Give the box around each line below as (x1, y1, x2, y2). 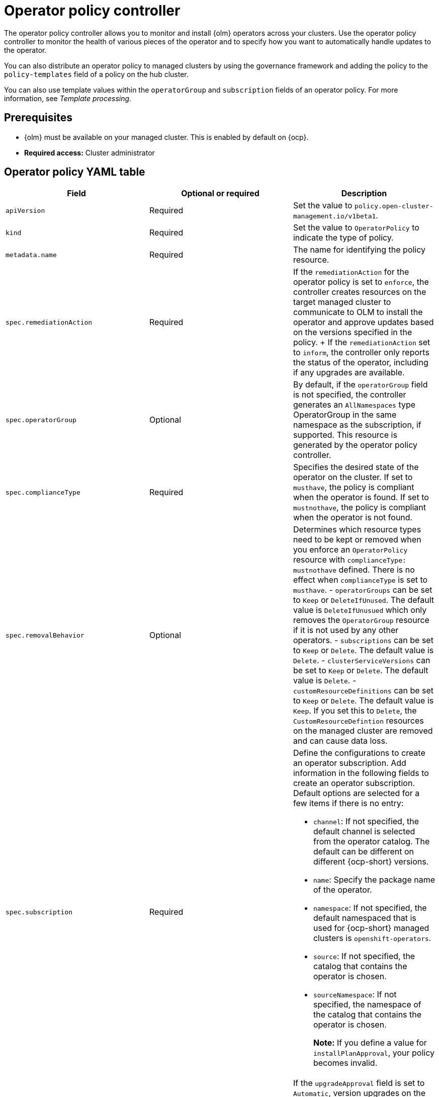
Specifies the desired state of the (293, 462, 419, 473)
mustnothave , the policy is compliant (293, 502, 426, 513)
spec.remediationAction (6, 318, 93, 326)
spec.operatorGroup (6, 416, 76, 424)
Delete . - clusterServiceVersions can (293, 655, 430, 666)
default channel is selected (313, 826, 415, 837)
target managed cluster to (293, 297, 391, 307)
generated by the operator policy (293, 440, 417, 450)
